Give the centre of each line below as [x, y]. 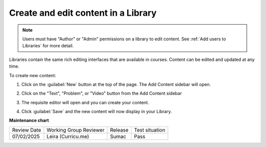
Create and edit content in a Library [83, 13]
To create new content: [33, 75]
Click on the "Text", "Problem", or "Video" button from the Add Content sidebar [102, 93]
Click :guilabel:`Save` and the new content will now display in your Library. [97, 112]
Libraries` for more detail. [48, 46]
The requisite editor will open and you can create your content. [85, 102]
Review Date [27, 130]
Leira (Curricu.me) [68, 136]
